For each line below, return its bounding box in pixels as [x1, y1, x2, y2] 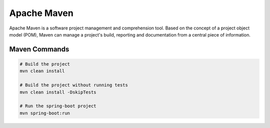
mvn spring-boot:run [19, 110, 70, 116]
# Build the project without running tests [19, 82, 128, 88]
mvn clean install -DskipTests [19, 89, 97, 95]
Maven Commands [9, 45, 69, 53]
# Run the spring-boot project [19, 103, 97, 109]
